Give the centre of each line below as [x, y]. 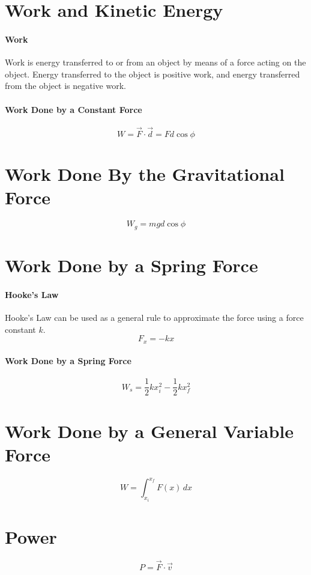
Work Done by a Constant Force [74, 109]
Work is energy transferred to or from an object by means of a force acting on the [155, 62]
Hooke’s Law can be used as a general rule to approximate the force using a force [154, 317]
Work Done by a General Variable [149, 430]
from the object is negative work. [65, 86]
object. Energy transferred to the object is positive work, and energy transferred [152, 74]
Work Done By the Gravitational [145, 174]
